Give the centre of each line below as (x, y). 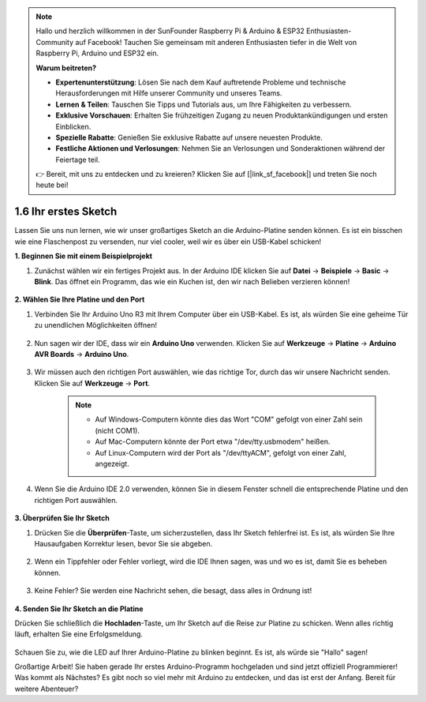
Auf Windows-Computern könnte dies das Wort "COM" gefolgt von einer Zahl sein (229, 419)
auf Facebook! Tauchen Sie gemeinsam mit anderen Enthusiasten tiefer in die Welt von (216, 42)
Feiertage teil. (78, 160)
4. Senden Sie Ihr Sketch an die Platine (79, 609)
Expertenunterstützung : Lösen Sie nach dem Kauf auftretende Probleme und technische (201, 82)
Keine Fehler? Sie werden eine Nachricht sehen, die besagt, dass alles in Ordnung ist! (173, 591)
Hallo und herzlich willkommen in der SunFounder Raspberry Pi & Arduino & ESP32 (170, 31)
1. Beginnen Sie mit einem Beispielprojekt (84, 256)
